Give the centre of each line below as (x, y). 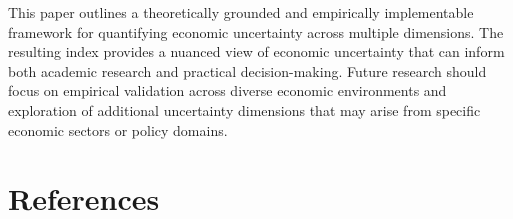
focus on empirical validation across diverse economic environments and (227, 90)
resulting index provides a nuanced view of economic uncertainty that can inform (256, 51)
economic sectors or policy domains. (118, 129)
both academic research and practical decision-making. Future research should (247, 70)
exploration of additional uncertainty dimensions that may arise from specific (244, 109)
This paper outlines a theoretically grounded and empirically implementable (241, 12)
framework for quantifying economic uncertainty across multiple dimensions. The (256, 31)
